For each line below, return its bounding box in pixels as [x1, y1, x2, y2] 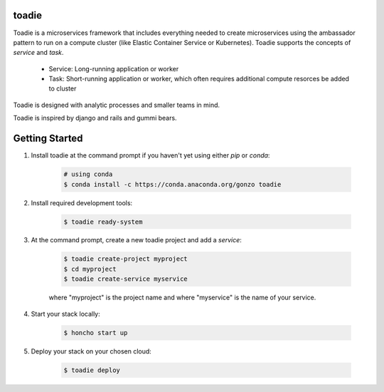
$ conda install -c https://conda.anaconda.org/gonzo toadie [63, 180, 282, 188]
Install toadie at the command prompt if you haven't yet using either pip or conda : [31, 151, 270, 160]
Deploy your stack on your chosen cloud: [31, 346, 152, 356]
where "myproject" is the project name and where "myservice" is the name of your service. [48, 293, 316, 302]
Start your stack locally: [31, 309, 101, 318]
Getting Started [13, 133, 83, 145]
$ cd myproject [63, 264, 117, 273]
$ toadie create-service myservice [63, 275, 188, 283]
